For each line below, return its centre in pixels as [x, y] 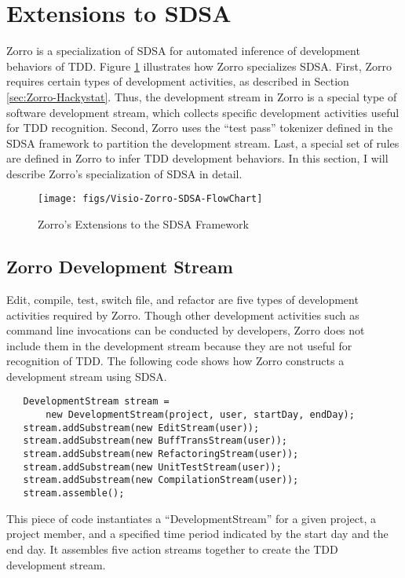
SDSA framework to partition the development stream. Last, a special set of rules [203, 143]
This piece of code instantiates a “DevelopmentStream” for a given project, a [192, 518]
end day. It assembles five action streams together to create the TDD [172, 549]
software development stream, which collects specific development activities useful [203, 112]
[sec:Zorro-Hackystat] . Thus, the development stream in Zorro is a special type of [202, 96]
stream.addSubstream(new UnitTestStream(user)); [152, 467]
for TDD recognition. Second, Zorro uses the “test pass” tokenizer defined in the [200, 128]
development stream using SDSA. [87, 376]
